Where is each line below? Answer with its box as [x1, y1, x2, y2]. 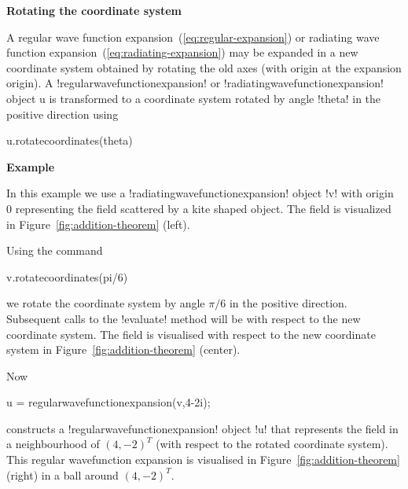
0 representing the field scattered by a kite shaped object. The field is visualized [6, 200, 391, 216]
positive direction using [6, 105, 119, 122]
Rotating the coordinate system [6, 2, 182, 18]
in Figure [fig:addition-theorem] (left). [6, 215, 190, 232]
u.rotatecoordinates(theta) [6, 132, 133, 149]
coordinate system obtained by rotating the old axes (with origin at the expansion [6, 59, 402, 75]
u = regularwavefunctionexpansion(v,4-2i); [6, 394, 211, 410]
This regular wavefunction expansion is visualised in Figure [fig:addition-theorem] [6, 451, 400, 468]
